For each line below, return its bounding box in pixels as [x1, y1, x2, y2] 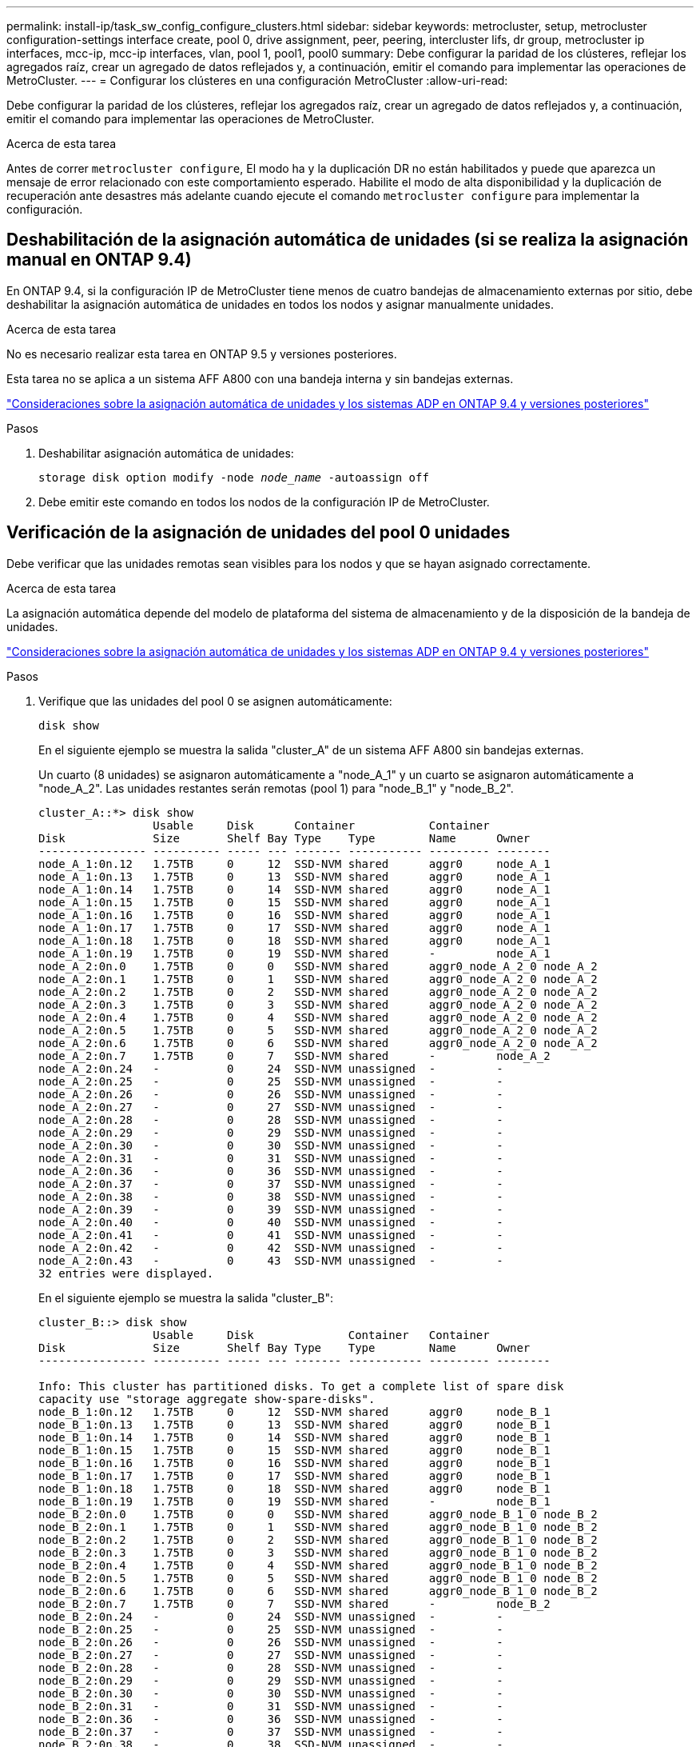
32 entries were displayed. [38, 1266, 214, 1280]
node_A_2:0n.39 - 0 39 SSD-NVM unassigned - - [38, 1202, 503, 1216]
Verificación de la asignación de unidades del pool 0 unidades [6, 522, 511, 543]
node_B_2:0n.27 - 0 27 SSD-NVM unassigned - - [38, 1648, 503, 1661]
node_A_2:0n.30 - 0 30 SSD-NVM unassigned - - [38, 1138, 503, 1152]
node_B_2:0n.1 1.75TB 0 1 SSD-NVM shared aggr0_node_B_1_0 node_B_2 [38, 1520, 598, 1533]
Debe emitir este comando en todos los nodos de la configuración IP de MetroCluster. [38, 494, 490, 509]
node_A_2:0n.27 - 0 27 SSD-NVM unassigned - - [38, 1100, 503, 1113]
